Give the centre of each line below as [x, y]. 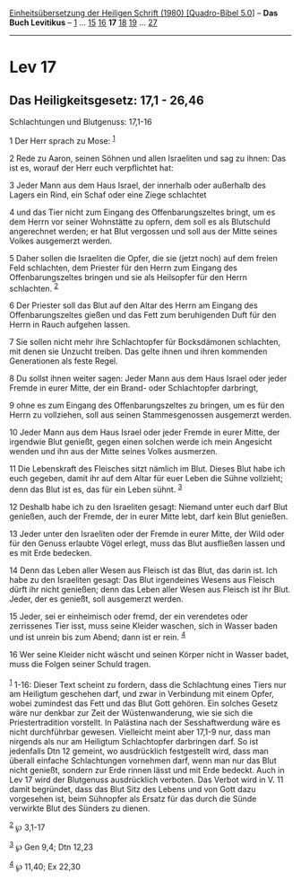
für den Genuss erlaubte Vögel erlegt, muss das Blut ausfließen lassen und [147, 543]
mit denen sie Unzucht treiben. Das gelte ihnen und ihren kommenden [138, 352]
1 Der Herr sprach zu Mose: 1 [62, 140]
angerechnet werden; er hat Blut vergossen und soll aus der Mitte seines [143, 231]
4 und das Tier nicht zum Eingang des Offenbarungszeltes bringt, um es [142, 212]
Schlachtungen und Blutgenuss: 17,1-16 [81, 122]
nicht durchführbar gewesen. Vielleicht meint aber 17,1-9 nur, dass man [140, 732]
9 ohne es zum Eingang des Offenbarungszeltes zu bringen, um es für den [147, 405]
